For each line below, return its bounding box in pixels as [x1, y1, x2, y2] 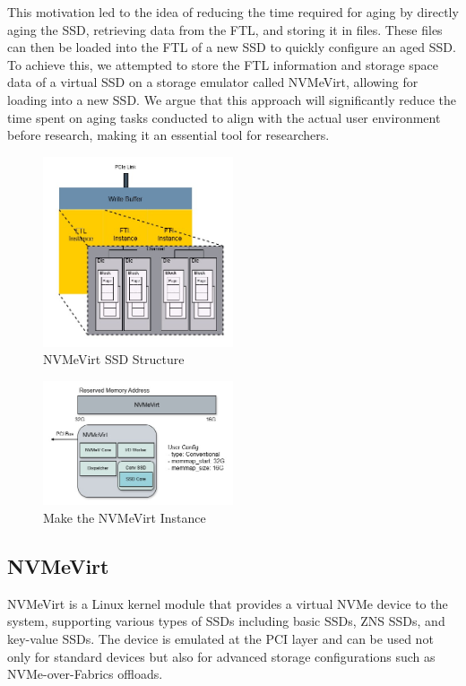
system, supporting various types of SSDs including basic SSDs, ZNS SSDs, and [7, 612, 445, 630]
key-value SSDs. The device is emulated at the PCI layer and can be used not [7, 630, 434, 647]
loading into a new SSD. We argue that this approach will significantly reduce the [7, 90, 457, 109]
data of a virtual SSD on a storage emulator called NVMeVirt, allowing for [7, 73, 419, 91]
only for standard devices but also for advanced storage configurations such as [7, 647, 436, 665]
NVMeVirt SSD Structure [43, 350, 185, 369]
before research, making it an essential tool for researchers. [7, 126, 330, 144]
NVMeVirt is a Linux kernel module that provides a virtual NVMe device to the [7, 594, 448, 612]
